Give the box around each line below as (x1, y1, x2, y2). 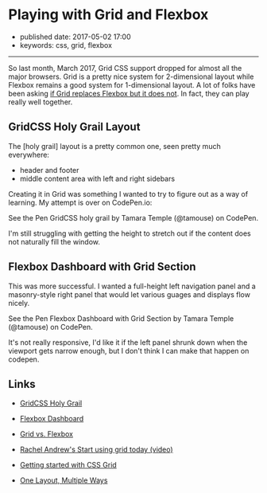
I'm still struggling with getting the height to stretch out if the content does (8, 229, 252, 238)
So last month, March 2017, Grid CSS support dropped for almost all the (8, 63, 242, 72)
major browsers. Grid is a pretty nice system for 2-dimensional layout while (8, 72, 254, 81)
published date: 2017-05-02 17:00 (19, 32, 131, 41)
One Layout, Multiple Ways (19, 475, 108, 485)
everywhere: (8, 150, 50, 159)
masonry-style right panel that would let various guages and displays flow (8, 289, 250, 299)
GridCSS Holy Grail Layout (8, 120, 141, 134)
